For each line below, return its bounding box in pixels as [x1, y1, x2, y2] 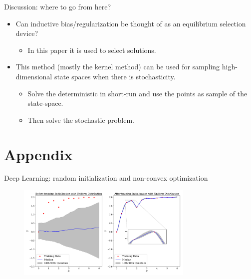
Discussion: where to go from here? [4, 1, 111, 11]
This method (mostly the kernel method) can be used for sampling [15, 61, 220, 72]
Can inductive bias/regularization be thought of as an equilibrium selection [15, 18, 246, 28]
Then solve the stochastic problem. [27, 114, 134, 125]
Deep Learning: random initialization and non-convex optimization [4, 173, 208, 183]
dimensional [15, 71, 52, 81]
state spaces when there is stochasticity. [54, 71, 176, 81]
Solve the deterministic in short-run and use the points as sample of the [27, 88, 248, 98]
